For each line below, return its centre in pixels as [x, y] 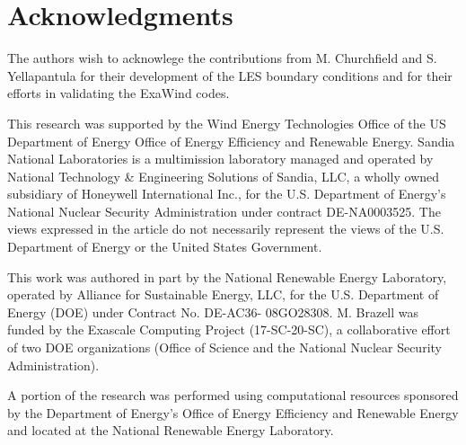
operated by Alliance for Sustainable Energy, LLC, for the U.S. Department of [223, 294]
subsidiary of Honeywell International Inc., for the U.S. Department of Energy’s [227, 194]
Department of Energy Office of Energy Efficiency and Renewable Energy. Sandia [231, 141]
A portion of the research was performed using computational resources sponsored [233, 395]
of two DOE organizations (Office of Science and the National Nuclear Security [224, 347]
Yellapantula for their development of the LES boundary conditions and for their [230, 75]
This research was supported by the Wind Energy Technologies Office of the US [227, 123]
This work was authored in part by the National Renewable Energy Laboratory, [227, 276]
